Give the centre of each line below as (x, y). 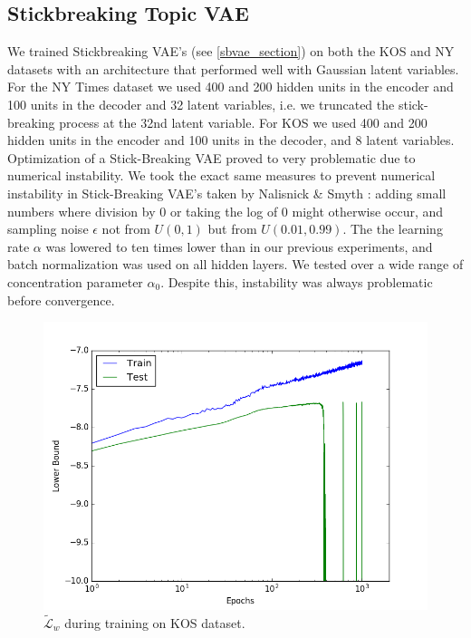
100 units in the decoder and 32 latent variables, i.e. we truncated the (201, 104)
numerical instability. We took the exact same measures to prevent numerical (221, 175)
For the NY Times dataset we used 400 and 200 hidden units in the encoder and (231, 87)
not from (126, 229)
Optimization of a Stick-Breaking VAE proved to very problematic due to (211, 157)
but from (232, 229)
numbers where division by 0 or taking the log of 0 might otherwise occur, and (226, 211)
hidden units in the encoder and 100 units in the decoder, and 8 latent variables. (231, 140)
